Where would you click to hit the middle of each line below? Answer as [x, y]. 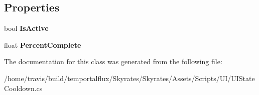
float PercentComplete [43, 45]
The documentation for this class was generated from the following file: [113, 61]
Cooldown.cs [23, 88]
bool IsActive [26, 28]
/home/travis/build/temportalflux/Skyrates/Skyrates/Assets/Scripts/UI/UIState [129, 78]
